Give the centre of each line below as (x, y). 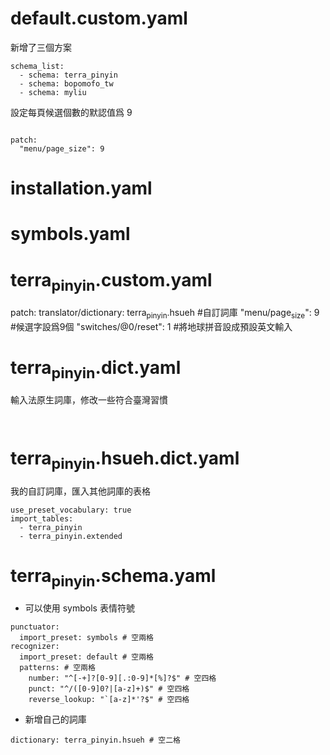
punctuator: (35, 627)
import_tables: (42, 518)
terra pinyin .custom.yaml (111, 281)
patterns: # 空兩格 (57, 668)
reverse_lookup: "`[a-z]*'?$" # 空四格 (109, 700)
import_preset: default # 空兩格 (86, 657)
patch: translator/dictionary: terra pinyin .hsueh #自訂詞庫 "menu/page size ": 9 (165, 313)
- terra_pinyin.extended (71, 536)
